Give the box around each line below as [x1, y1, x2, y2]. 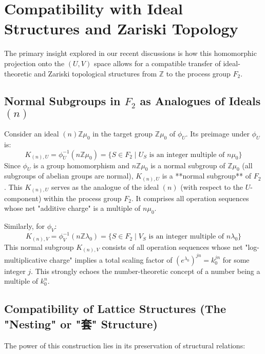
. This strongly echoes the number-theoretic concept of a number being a [31, 265, 260, 276]
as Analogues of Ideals [140, 93, 261, 109]
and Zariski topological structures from [34, 68, 157, 78]
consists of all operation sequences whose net [102, 241, 243, 252]
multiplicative [4, 254, 47, 265]
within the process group [43, 192, 122, 203]
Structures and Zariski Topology [4, 18, 238, 39]
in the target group [92, 128, 153, 139]
